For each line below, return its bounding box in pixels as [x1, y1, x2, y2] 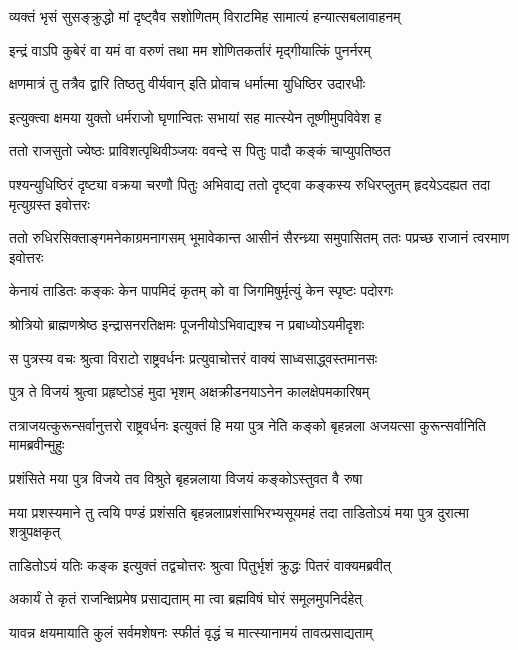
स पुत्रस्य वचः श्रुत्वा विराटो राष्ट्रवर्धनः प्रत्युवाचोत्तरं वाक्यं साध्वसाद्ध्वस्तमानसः [9, 347, 378, 368]
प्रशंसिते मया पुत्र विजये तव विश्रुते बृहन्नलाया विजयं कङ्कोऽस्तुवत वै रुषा [9, 467, 363, 488]
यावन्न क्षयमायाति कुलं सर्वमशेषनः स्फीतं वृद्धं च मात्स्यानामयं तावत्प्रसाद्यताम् [9, 621, 373, 642]
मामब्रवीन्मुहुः [9, 434, 65, 455]
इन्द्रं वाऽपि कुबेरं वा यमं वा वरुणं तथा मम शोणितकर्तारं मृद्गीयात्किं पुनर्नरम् [9, 39, 371, 60]
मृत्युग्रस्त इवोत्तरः [9, 193, 90, 214]
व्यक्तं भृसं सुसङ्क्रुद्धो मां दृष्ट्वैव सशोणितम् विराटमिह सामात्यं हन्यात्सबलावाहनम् [9, 6, 401, 26]
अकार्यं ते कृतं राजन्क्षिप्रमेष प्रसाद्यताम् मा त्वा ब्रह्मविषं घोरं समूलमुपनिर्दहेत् [9, 588, 363, 609]
